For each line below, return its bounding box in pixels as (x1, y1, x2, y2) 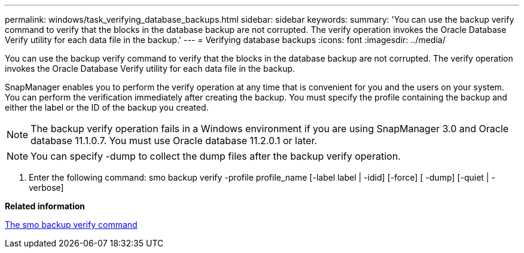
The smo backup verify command (5, 220, 138, 230)
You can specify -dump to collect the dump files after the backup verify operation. (31, 150, 401, 162)
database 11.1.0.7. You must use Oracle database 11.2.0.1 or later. (31, 135, 318, 147)
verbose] (29, 182, 64, 193)
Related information (5, 201, 86, 211)
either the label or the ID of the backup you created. (5, 102, 209, 112)
